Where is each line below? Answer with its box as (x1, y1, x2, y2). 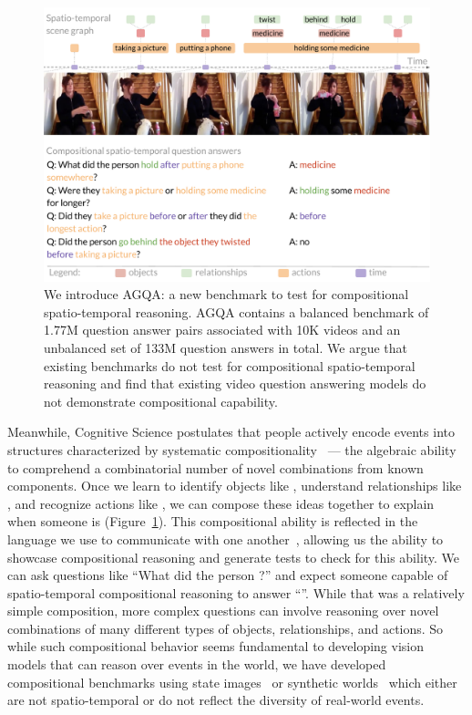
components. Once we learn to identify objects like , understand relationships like (7, 476, 462, 495)
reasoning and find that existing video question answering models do (44, 374, 426, 393)
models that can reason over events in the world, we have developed (7, 655, 386, 674)
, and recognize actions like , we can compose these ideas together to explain (7, 493, 435, 513)
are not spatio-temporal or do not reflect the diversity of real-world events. (7, 690, 425, 710)
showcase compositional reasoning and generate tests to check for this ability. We (7, 547, 460, 566)
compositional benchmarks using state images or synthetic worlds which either (7, 672, 457, 691)
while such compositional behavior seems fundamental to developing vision (7, 637, 424, 656)
